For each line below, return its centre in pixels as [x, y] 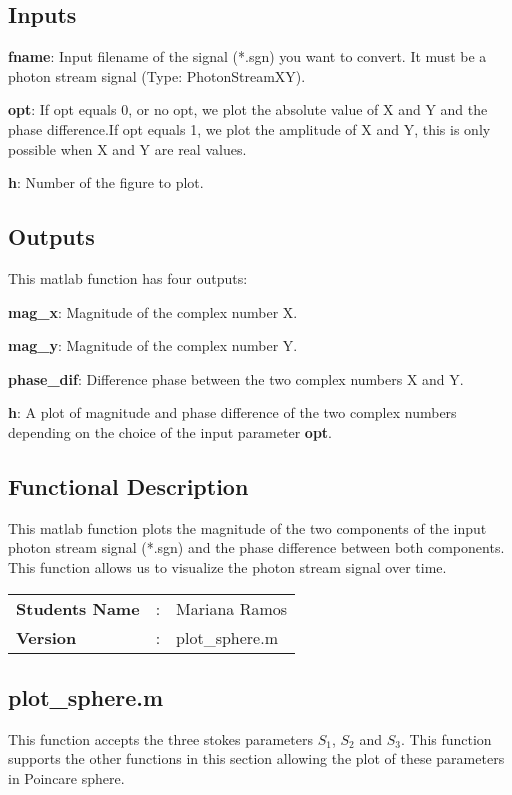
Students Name [78, 608]
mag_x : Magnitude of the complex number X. [153, 311]
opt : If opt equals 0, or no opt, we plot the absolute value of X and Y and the [248, 109]
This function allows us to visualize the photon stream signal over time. [227, 566]
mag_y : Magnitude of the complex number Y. [153, 345]
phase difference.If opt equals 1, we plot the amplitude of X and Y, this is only [249, 128]
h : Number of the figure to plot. [106, 182]
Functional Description [128, 485]
